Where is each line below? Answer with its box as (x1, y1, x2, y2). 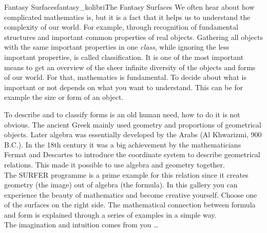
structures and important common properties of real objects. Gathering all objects (4, 31, 263, 42)
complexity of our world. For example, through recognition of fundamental (4, 22, 238, 32)
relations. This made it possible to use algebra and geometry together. (4, 159, 225, 170)
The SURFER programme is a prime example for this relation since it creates (4, 169, 249, 180)
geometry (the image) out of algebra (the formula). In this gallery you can (4, 179, 238, 190)
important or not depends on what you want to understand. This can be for (4, 81, 243, 92)
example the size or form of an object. (4, 92, 124, 102)
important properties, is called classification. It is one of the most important (4, 51, 244, 62)
